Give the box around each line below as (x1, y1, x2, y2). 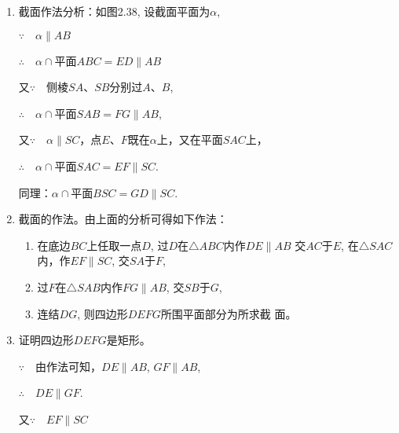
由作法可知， (35, 358, 102, 374)
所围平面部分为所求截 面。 (160, 305, 297, 321)
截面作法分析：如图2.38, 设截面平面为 (18, 3, 210, 19)
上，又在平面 (156, 131, 223, 148)
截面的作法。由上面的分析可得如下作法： (18, 211, 228, 227)
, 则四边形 (77, 305, 128, 321)
